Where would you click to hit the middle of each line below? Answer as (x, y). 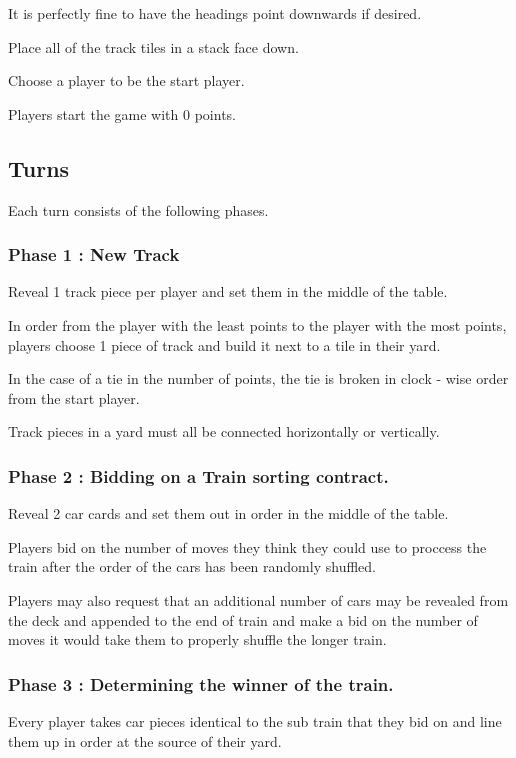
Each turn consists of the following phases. (138, 209)
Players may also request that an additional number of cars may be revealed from (258, 599)
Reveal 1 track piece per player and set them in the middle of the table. (228, 291)
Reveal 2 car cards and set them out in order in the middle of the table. (228, 513)
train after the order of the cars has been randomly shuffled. (192, 566)
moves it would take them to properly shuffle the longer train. (197, 639)
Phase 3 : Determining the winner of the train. (201, 683)
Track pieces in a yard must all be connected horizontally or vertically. (224, 431)
